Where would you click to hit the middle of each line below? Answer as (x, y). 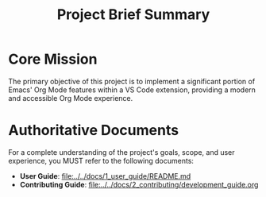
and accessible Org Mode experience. (71, 98)
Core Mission (53, 59)
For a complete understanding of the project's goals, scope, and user (122, 152)
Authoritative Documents (94, 131)
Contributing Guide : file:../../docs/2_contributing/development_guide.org (139, 184)
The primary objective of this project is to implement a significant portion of (132, 81)
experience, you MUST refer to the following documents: (101, 160)
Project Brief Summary (133, 15)
